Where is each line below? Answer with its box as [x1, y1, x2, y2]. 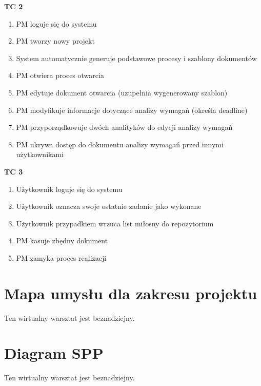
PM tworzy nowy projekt [16, 35, 95, 46]
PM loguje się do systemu [16, 18, 97, 29]
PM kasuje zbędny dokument [16, 235, 108, 246]
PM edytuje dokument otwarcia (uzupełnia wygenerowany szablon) [16, 87, 228, 98]
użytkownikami [16, 149, 64, 160]
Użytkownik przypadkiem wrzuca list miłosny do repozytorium [16, 218, 214, 228]
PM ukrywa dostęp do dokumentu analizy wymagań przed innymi [16, 139, 224, 149]
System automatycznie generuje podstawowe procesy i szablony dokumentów [16, 52, 257, 63]
